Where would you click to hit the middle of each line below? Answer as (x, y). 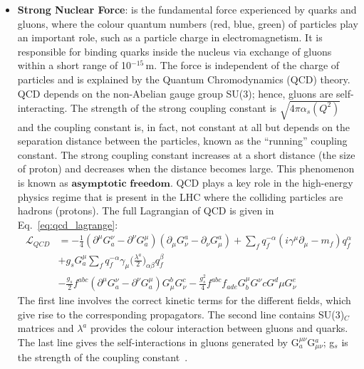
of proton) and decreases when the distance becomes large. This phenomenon (186, 168)
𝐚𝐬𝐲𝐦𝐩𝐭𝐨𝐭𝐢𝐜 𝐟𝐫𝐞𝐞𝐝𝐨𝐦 (121, 184)
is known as (43, 183)
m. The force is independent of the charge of (243, 65)
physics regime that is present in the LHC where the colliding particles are (180, 196)
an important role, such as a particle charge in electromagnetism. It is (170, 37)
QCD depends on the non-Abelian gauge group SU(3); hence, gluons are (175, 93)
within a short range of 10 (74, 65)
